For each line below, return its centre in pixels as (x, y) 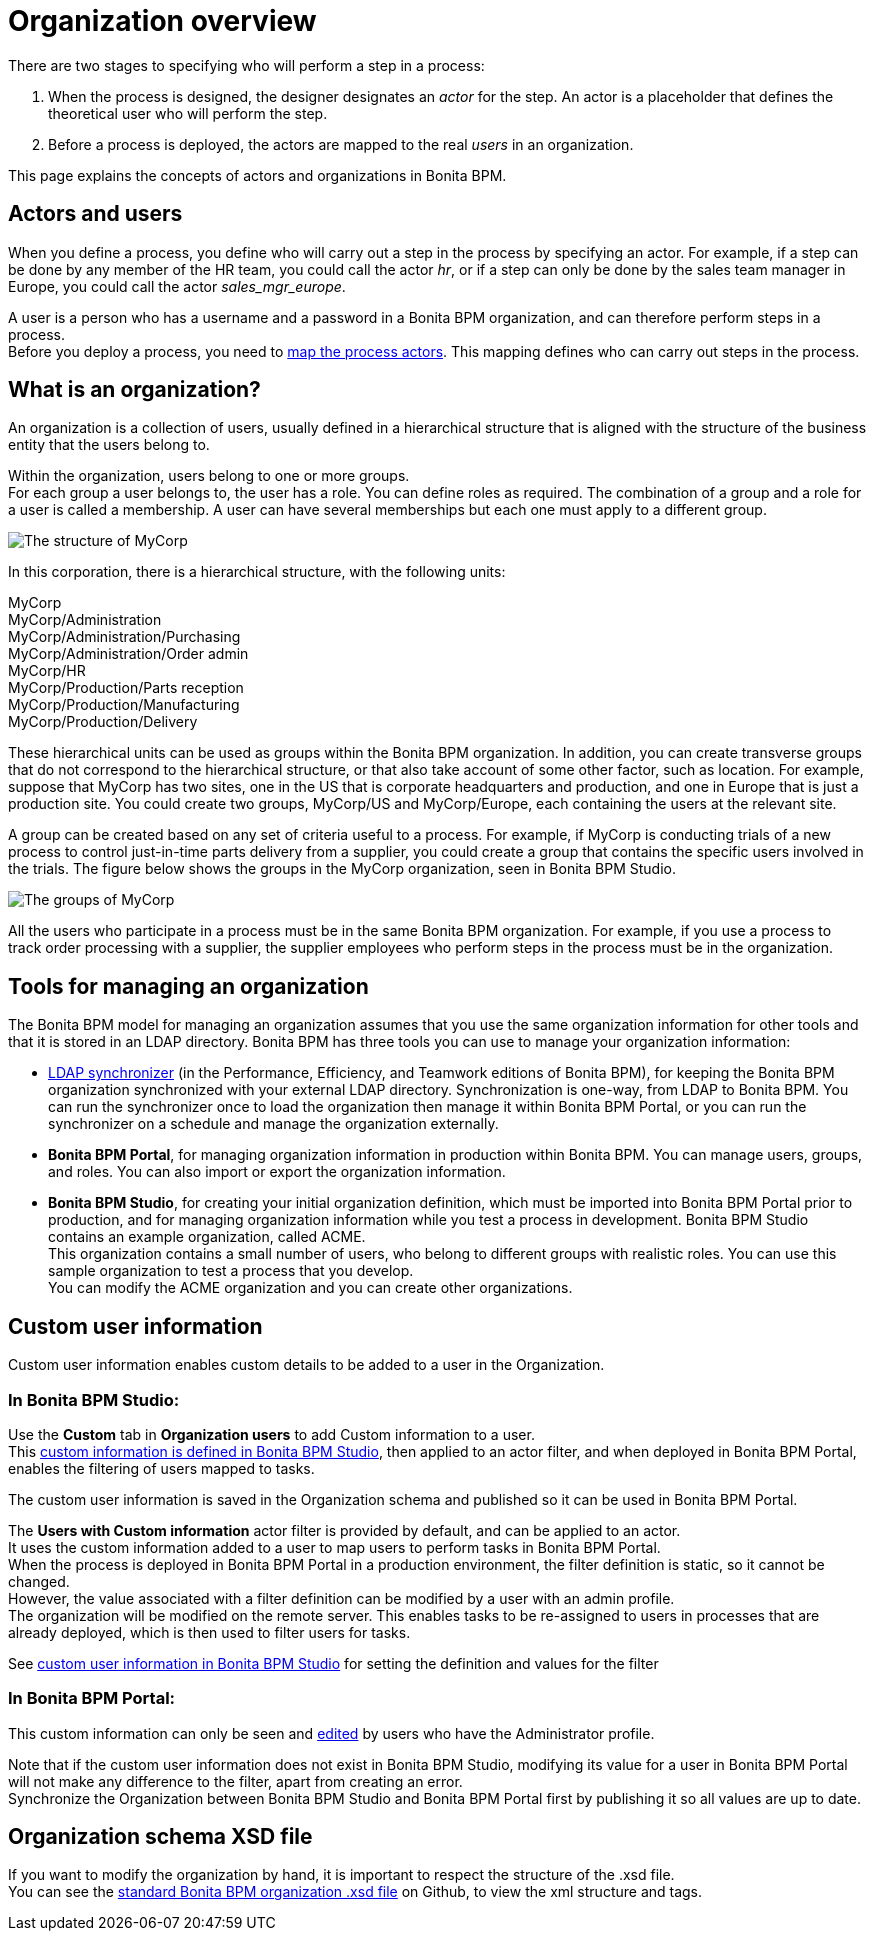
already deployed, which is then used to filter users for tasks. (209, 1632)
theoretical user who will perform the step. (188, 113)
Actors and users (95, 214)
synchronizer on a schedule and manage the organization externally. (273, 1124)
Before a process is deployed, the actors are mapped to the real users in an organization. (341, 144)
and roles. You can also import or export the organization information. (277, 1172)
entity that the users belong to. (109, 445)
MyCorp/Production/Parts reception (126, 688)
